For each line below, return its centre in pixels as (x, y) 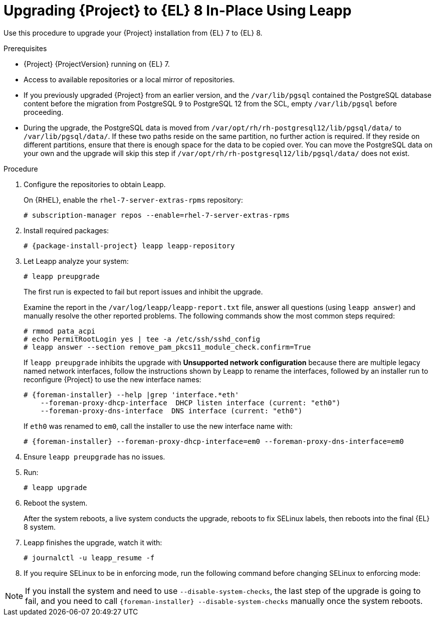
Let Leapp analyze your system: (76, 261)
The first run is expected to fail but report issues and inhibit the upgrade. (143, 291)
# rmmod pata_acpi (60, 331)
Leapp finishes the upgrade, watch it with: (93, 542)
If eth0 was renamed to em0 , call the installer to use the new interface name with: (158, 426)
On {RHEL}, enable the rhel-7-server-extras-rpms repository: (133, 200)
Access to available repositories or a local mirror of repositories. (129, 79)
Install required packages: (66, 230)
